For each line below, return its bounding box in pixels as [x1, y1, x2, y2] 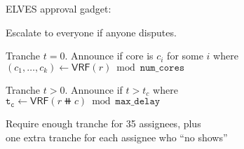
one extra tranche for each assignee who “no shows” [6, 129, 228, 144]
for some [167, 48, 203, 63]
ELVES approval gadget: [6, 1, 111, 15]
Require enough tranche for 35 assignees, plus [6, 116, 201, 131]
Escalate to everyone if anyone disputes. [6, 24, 177, 39]
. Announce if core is [65, 48, 154, 63]
